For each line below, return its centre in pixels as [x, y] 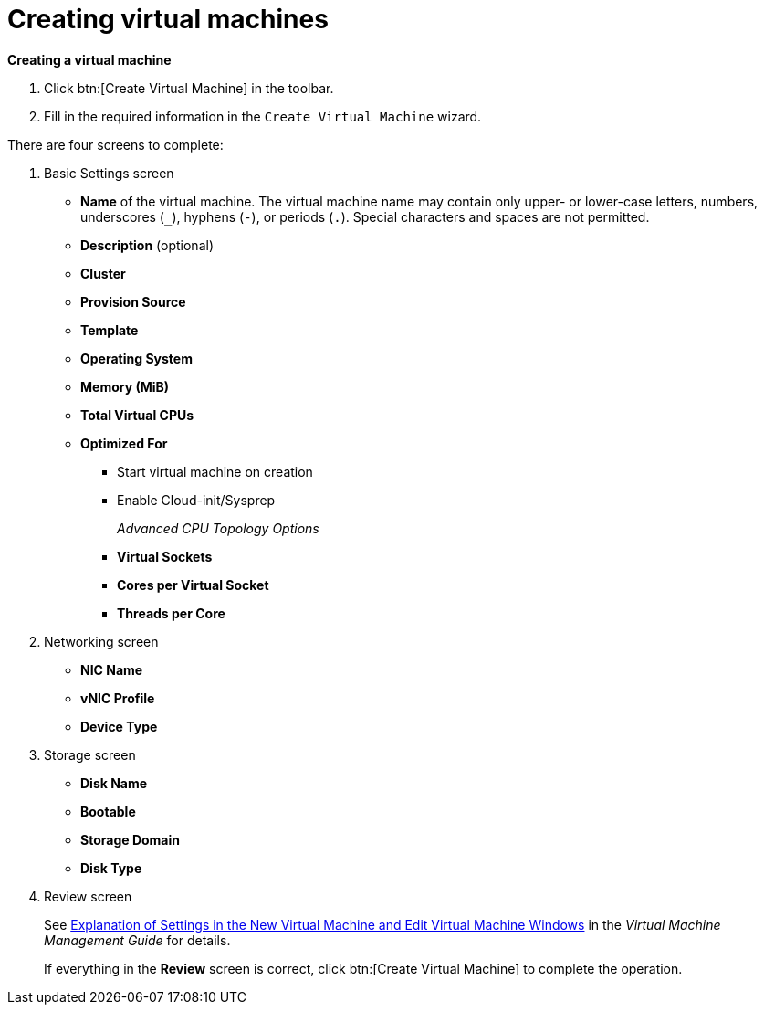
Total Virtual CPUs [137, 415]
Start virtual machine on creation [215, 471]
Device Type [119, 726]
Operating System [136, 358]
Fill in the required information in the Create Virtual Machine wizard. [263, 116]
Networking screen [101, 641]
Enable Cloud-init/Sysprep [196, 500]
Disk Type [111, 868]
